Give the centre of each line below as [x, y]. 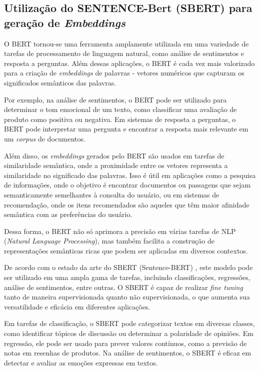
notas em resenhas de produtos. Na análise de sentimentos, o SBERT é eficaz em [128, 353]
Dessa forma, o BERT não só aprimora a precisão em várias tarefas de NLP [120, 231]
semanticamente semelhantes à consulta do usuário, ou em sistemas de [112, 194]
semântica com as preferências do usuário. [68, 214]
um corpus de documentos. [45, 138]
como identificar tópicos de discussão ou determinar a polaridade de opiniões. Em [129, 333]
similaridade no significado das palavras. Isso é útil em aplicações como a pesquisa [130, 175]
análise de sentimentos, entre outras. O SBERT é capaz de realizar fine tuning [123, 287]
